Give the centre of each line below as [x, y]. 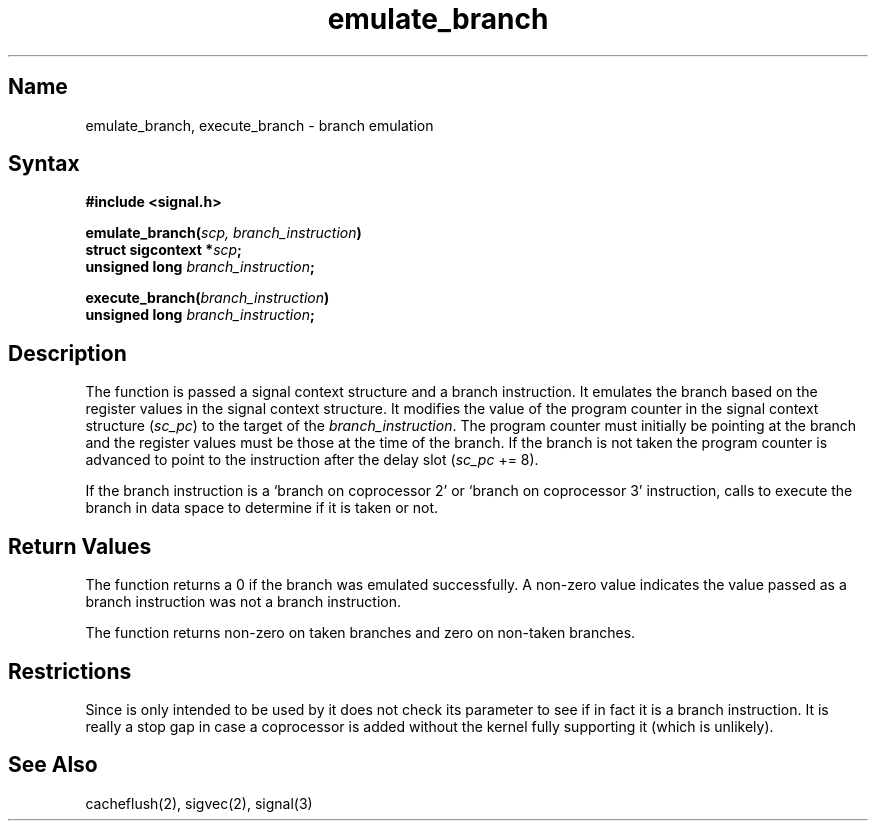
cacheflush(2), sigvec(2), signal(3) [199, 803]
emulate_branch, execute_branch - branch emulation [259, 125]
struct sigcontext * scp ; [163, 250]
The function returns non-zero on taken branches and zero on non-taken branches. [360, 633]
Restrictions [70, 671]
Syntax [44, 164]
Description [67, 353]
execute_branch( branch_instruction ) [207, 298]
